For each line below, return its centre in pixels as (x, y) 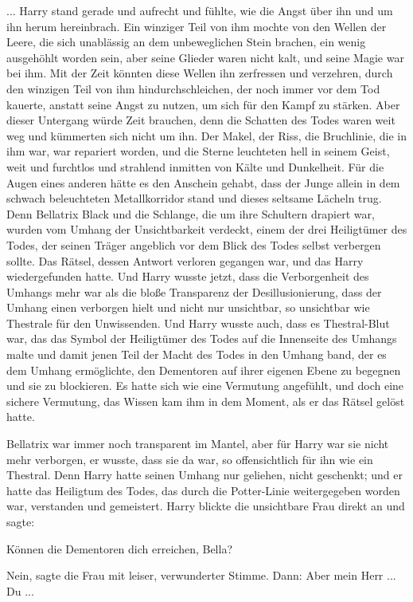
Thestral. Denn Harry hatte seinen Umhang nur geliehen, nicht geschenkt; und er (205, 475)
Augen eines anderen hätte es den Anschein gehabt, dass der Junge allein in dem (203, 182)
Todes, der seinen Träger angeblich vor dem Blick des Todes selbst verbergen (194, 244)
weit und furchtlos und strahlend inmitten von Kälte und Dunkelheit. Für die (195, 166)
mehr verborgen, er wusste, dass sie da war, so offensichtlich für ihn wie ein (190, 459)
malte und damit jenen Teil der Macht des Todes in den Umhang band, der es (197, 354)
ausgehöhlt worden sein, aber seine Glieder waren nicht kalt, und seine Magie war (205, 57)
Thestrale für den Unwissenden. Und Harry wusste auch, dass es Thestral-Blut (198, 323)
